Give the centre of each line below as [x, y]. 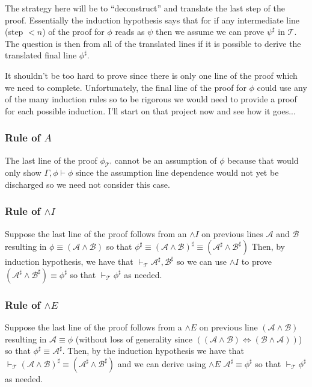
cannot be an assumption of [166, 160]
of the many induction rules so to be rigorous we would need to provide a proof [151, 99]
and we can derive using [162, 363]
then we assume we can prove [210, 32]
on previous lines [232, 233]
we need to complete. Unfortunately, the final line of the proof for [126, 87]
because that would [263, 160]
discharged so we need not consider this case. [87, 184]
